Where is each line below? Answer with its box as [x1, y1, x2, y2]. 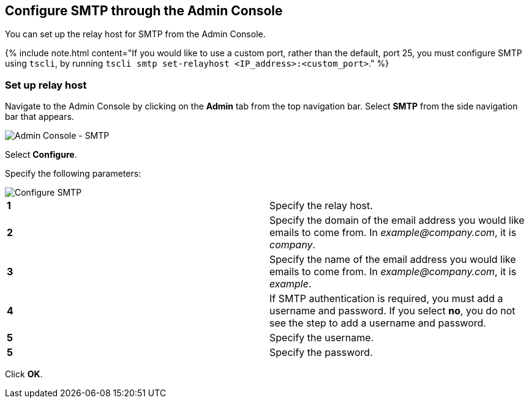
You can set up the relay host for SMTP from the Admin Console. [5, 29, 266, 40]
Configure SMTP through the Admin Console [5, 3, 283, 18]
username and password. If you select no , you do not [269, 305, 516, 317]
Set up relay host [5, 78, 87, 91]
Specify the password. [269, 346, 373, 359]
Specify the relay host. [269, 199, 373, 212]
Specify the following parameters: [5, 168, 141, 179]
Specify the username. [269, 331, 374, 344]
